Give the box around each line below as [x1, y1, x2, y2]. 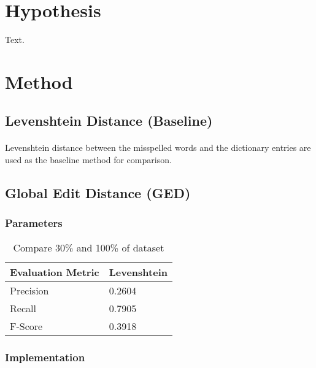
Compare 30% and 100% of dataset [13, 240, 164, 255]
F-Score [10, 318, 43, 333]
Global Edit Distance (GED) [5, 183, 191, 202]
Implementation [5, 349, 85, 364]
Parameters [5, 215, 63, 231]
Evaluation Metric [10, 264, 99, 279]
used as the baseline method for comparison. [5, 153, 172, 166]
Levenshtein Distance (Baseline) [5, 111, 213, 130]
